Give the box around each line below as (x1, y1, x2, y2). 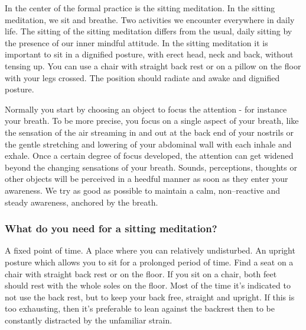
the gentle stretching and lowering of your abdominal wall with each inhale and (5, 137, 292, 150)
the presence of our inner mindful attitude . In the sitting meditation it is (5, 36, 268, 49)
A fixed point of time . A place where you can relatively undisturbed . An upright (5, 244, 295, 257)
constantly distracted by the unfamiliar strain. (5, 313, 172, 326)
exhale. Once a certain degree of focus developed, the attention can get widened (5, 149, 294, 162)
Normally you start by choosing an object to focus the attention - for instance (5, 102, 287, 115)
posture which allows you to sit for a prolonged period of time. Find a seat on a (5, 255, 294, 268)
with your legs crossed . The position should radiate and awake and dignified (5, 71, 280, 84)
